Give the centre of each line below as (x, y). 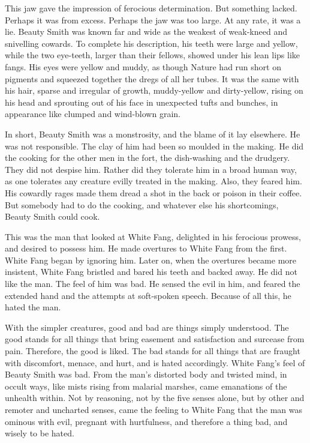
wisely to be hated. (40, 433)
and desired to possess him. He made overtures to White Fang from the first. (146, 248)
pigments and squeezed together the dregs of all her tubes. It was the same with (152, 78)
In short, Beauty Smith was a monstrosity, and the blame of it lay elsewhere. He (153, 134)
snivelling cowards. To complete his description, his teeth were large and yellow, (151, 43)
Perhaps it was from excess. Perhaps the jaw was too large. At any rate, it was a (153, 20)
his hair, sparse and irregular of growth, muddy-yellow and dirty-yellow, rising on (154, 90)
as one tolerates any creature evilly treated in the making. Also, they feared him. (154, 181)
